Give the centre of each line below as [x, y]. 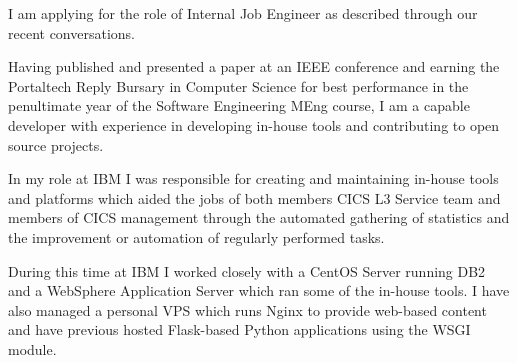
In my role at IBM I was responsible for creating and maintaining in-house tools [253, 178]
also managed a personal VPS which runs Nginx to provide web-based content [247, 309]
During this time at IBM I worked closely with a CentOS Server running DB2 [247, 270]
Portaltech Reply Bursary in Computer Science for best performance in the [238, 85]
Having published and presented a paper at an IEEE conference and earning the [254, 66]
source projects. [56, 144]
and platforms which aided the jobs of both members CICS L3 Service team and [254, 197]
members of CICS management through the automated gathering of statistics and [259, 217]
